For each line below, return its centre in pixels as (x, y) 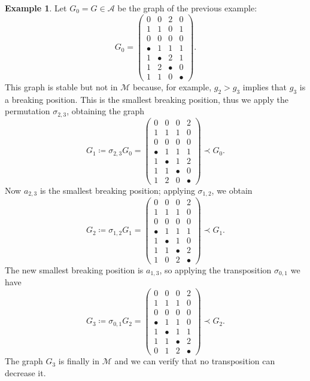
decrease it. (25, 372)
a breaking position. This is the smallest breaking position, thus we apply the (147, 99)
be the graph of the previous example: (187, 8)
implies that (265, 86)
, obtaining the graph (106, 111)
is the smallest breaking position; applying (117, 190)
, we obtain (232, 190)
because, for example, (172, 86)
